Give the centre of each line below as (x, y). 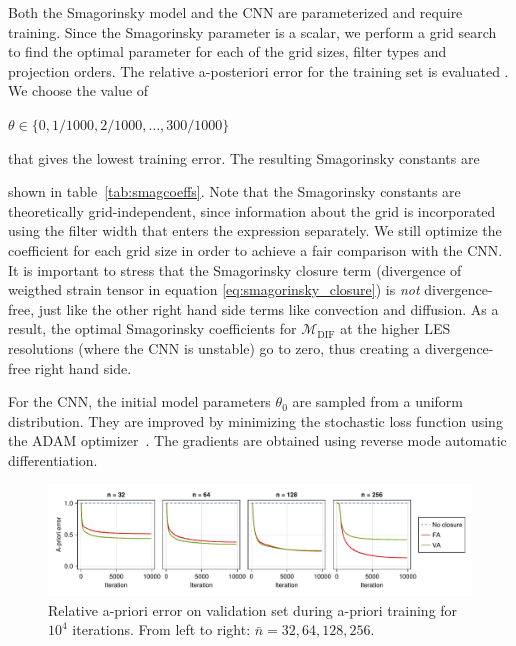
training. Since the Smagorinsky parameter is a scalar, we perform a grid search (252, 31)
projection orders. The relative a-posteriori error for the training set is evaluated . (258, 70)
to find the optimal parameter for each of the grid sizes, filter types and (227, 51)
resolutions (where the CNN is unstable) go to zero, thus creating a (214, 347)
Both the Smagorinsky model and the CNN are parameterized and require (235, 12)
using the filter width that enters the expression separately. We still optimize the (255, 230)
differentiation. (53, 459)
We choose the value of (78, 90)
